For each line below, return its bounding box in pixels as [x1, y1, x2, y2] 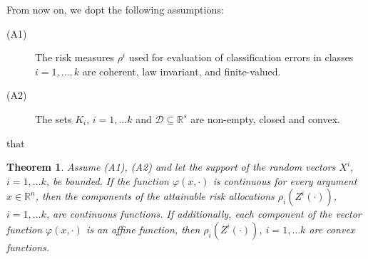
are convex [309, 221, 355, 236]
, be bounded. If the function [46, 173, 169, 188]
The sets [35, 111, 72, 126]
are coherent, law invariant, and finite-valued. [82, 63, 281, 78]
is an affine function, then [86, 221, 200, 236]
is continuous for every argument [213, 173, 357, 188]
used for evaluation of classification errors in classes [128, 50, 354, 65]
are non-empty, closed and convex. [190, 111, 341, 126]
